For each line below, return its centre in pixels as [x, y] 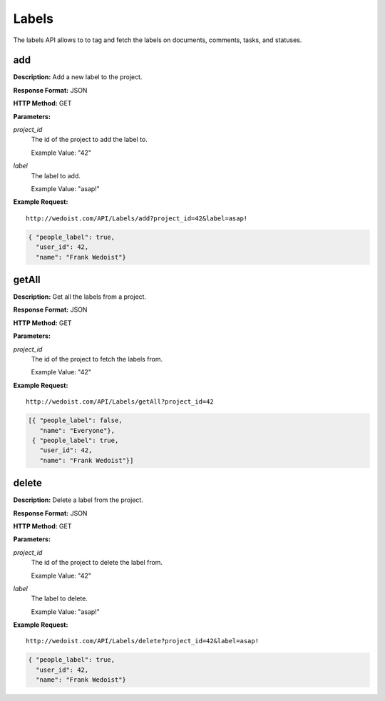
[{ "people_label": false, [75, 420]
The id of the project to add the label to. [89, 140]
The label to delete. [60, 598]
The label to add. [56, 175]
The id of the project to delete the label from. [97, 563]
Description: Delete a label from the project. [78, 500]
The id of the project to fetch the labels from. [97, 359]
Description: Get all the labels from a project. [79, 297]
